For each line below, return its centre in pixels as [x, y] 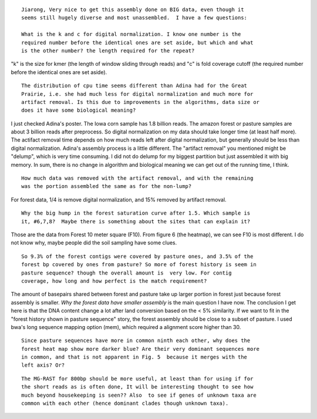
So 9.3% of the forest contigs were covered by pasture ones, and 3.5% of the [137, 256]
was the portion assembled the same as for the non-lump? [107, 186]
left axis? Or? [43, 365]
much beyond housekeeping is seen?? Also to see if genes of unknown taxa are [139, 395]
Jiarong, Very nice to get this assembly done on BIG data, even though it [133, 10]
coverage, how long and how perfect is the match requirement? [114, 281]
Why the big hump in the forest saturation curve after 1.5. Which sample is [136, 213]
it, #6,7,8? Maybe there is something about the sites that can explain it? [136, 221]
